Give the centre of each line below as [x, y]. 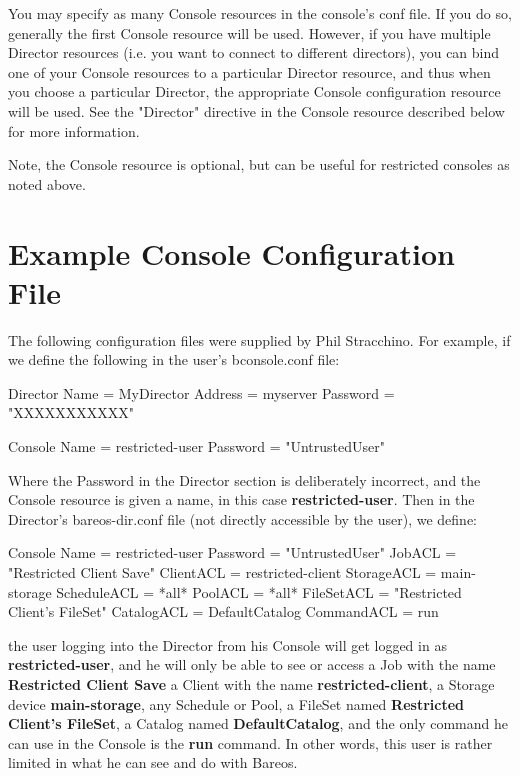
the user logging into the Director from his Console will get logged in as [227, 644]
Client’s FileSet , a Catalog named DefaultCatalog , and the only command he [258, 723]
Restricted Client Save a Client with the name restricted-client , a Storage [251, 683]
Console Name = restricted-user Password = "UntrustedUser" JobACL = [232, 552]
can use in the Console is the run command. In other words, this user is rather [250, 742]
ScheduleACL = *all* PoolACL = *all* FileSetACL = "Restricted [259, 591]
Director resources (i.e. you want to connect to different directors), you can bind [254, 52]
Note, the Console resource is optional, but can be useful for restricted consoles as [259, 164]
